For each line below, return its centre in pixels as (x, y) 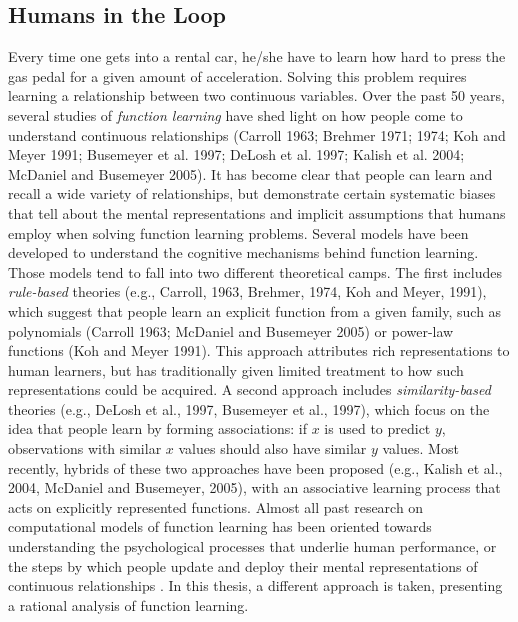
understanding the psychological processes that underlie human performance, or (252, 546)
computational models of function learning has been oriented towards (220, 526)
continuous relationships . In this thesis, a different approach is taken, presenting (255, 585)
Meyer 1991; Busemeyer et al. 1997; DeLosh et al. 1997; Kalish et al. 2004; (236, 154)
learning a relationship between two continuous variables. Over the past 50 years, (256, 95)
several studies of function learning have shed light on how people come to (235, 114)
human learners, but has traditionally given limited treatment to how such (236, 369)
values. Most (420, 448)
